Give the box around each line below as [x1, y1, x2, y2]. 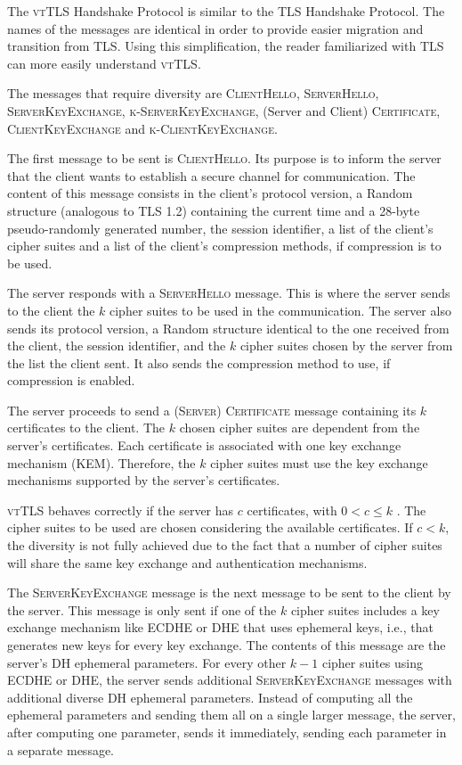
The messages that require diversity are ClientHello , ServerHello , [7, 84, 379, 103]
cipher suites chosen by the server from [239, 336, 453, 355]
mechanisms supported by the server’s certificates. [7, 471, 280, 489]
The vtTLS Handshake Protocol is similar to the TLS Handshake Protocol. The [7, 2, 445, 20]
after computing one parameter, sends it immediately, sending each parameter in [7, 722, 447, 741]
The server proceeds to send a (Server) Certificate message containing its [7, 400, 417, 419]
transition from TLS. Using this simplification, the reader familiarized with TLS [7, 37, 444, 55]
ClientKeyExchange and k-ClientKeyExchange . [7, 119, 278, 137]
